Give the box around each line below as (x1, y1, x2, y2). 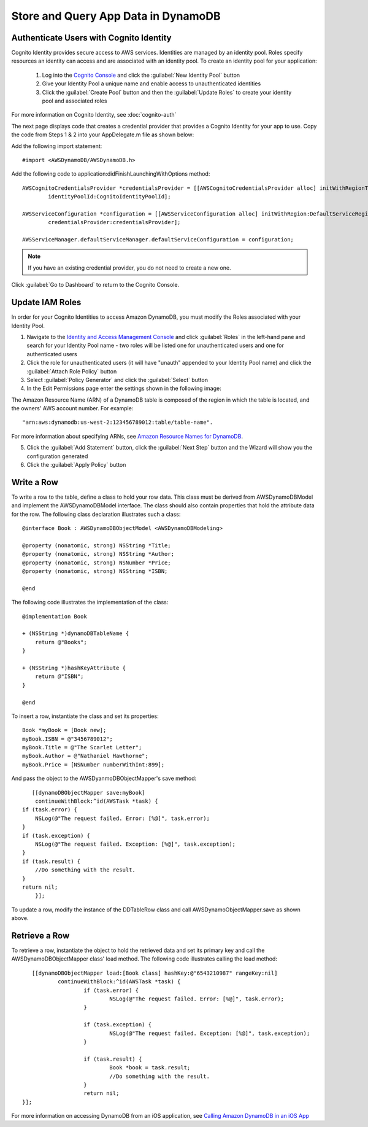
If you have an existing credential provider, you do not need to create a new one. (28, 264, 231, 271)
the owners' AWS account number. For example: (11, 405, 134, 412)
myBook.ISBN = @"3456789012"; (22, 735, 113, 743)
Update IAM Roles (11, 297, 82, 308)
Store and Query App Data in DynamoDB (11, 9, 221, 23)
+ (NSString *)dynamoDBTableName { (22, 630, 129, 637)
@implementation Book (22, 613, 87, 620)
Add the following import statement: (11, 142, 102, 150)
